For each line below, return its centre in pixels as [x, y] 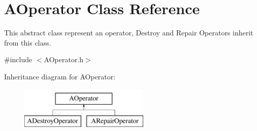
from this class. [28, 42]
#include [18, 59]
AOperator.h [64, 59]
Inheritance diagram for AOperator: [60, 76]
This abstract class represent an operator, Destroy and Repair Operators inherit [129, 33]
